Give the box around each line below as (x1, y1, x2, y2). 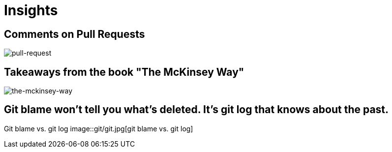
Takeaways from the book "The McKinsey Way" (4, 65, 244, 78)
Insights (4, 2, 58, 19)
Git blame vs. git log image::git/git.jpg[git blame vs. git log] (4, 124, 193, 133)
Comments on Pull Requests (4, 28, 145, 40)
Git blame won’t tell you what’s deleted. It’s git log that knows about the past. (4, 103, 389, 116)
